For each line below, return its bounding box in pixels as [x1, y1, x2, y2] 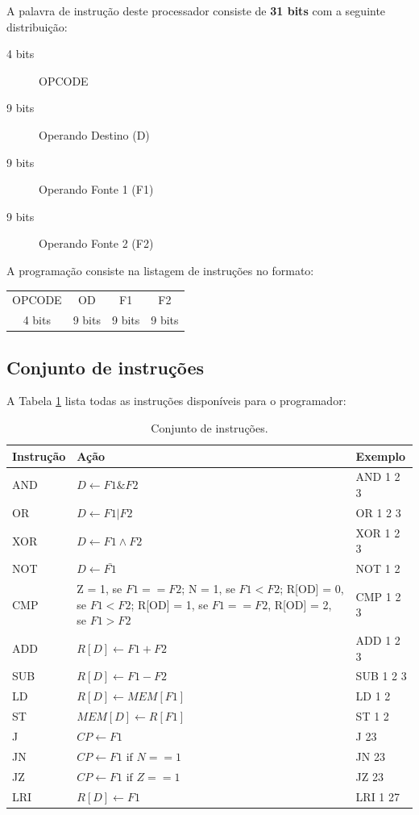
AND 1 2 [355, 468, 400, 485]
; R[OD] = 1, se [131, 596, 209, 612]
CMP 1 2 [355, 587, 401, 604]
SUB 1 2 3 [355, 667, 407, 684]
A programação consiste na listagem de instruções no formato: [6, 261, 314, 278]
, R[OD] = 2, [268, 596, 332, 612]
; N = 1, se [181, 580, 235, 597]
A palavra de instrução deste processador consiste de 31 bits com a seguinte [6, 2, 386, 19]
